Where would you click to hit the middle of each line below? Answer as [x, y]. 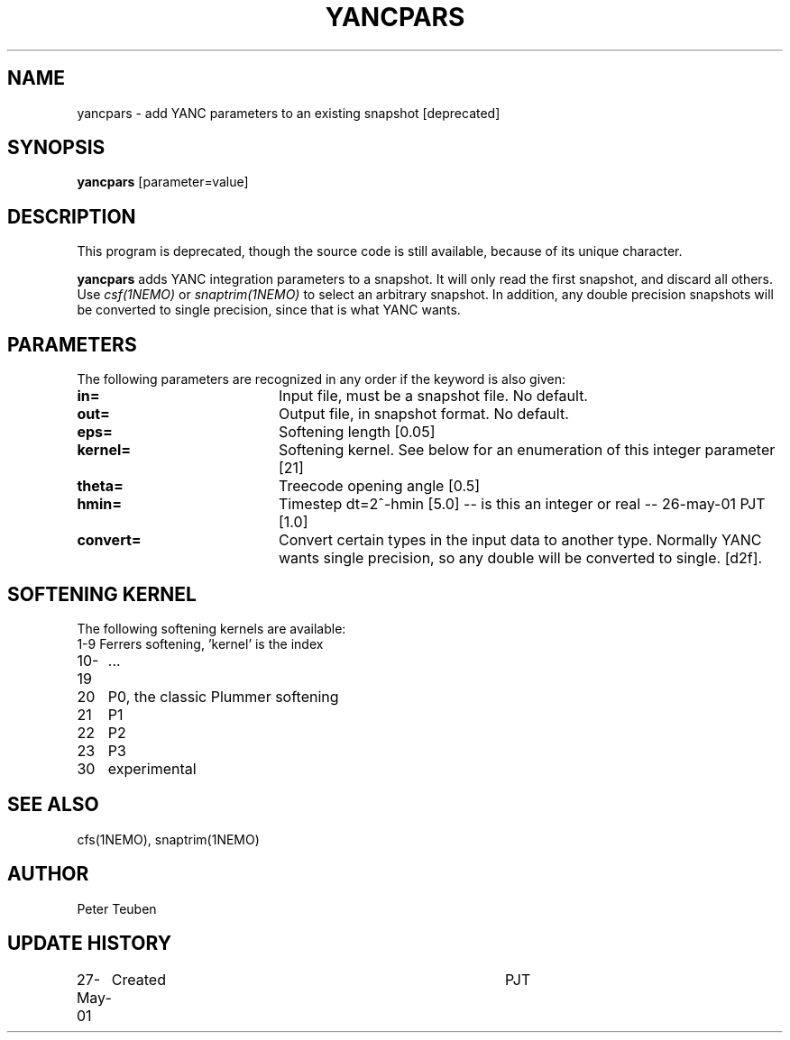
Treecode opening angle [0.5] [379, 486]
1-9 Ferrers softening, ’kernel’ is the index [200, 643]
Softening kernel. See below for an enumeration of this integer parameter [527, 450]
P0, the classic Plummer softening [223, 696]
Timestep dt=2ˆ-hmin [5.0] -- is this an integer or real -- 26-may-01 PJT [522, 504]
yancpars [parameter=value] [163, 182]
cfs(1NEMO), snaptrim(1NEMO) [168, 839]
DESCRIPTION [72, 216]
